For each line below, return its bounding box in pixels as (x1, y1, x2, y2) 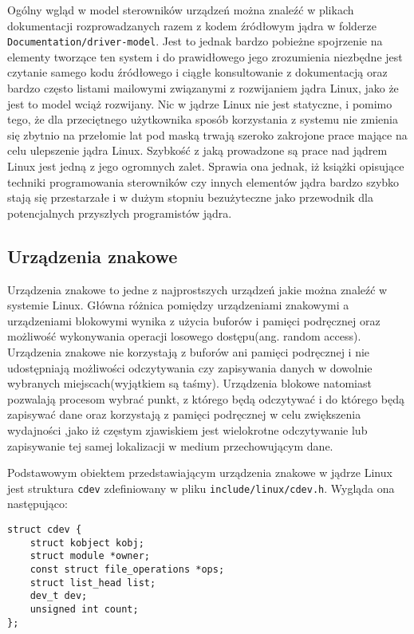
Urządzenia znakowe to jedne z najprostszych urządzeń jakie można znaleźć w (7, 281, 388, 297)
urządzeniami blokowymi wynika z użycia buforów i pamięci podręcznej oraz (7, 312, 380, 329)
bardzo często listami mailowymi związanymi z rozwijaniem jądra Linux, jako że (7, 80, 399, 96)
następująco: (7, 495, 68, 512)
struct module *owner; (30, 550, 150, 562)
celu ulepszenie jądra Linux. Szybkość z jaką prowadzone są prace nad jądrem (7, 142, 388, 159)
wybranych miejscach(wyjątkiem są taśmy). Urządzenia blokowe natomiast (7, 375, 372, 392)
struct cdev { (7, 523, 82, 535)
